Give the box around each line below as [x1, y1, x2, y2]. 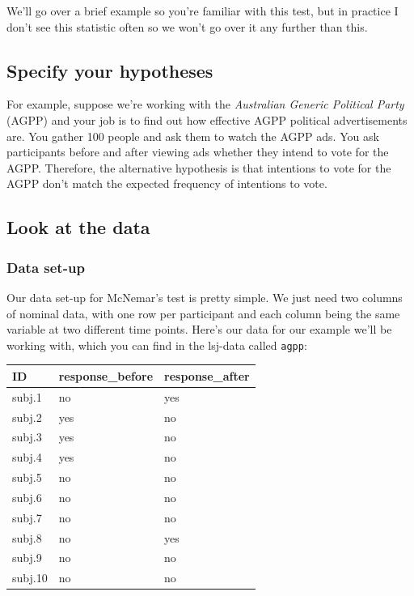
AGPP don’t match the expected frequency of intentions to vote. [6, 175, 327, 192]
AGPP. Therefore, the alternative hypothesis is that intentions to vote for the [6, 159, 391, 176]
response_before [58, 367, 154, 384]
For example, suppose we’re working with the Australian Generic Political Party [6, 96, 404, 113]
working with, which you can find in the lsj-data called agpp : [6, 336, 307, 353]
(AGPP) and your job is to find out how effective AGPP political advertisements [6, 111, 408, 128]
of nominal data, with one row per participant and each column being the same [6, 304, 400, 321]
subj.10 [12, 569, 48, 586]
